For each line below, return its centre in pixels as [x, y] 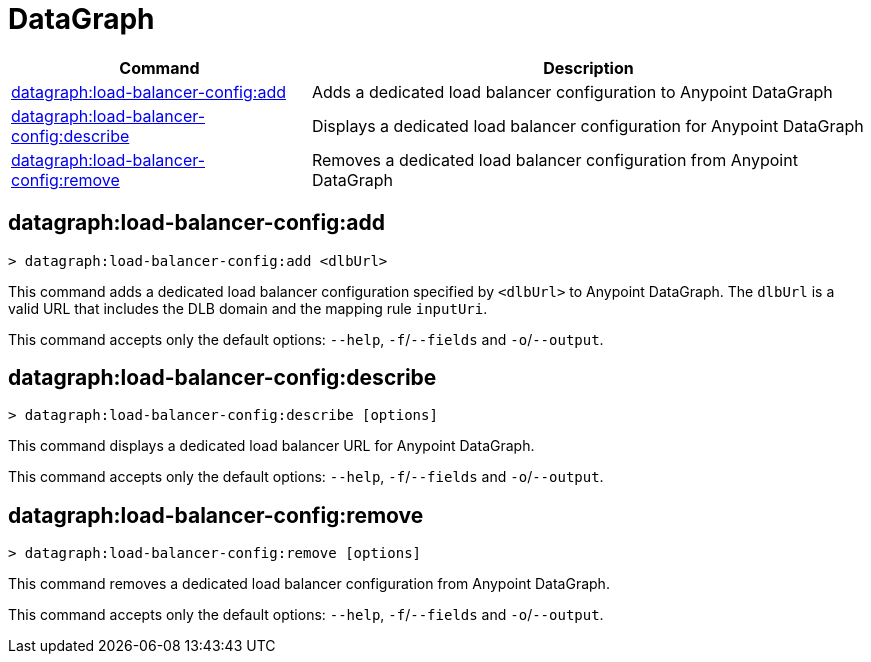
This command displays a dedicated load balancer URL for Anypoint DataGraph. [271, 446]
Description [588, 67]
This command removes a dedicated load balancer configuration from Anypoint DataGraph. [309, 584]
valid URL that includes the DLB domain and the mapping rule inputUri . [248, 308]
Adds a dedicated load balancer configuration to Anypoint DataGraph [572, 91]
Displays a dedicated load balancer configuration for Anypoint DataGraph [587, 125]
